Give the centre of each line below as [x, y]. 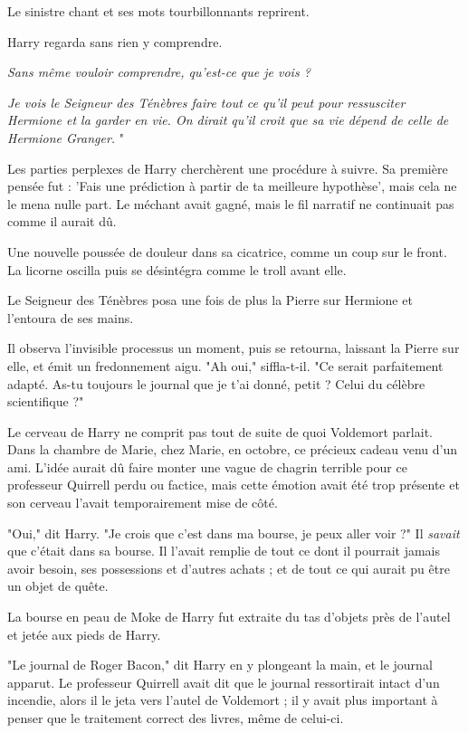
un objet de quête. [58, 586]
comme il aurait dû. [62, 221]
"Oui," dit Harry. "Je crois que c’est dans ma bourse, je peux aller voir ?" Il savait [234, 533]
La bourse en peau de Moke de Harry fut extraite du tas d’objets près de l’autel [229, 617]
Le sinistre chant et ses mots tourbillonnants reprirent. [158, 11]
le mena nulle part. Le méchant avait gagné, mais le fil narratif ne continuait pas [231, 203]
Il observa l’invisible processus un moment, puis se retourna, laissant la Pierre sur [234, 348]
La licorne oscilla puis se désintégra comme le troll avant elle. [177, 269]
